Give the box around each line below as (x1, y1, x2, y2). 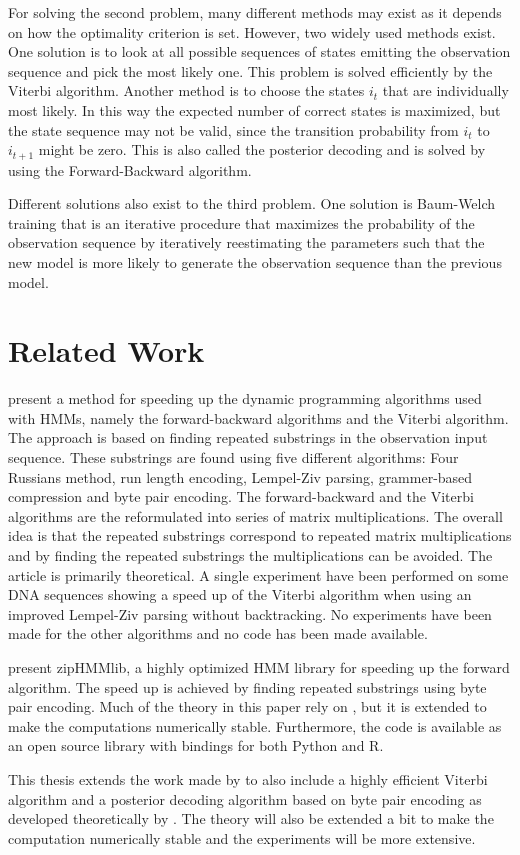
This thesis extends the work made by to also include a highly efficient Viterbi (8, 768, 488, 789)
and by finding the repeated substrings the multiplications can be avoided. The (8, 545, 493, 566)
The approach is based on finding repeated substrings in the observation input (8, 427, 488, 448)
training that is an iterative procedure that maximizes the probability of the (8, 212, 475, 233)
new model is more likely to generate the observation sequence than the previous (8, 251, 502, 272)
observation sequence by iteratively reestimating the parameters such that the (8, 232, 485, 253)
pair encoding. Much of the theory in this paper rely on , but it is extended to (8, 696, 487, 717)
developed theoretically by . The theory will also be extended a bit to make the (8, 808, 494, 829)
